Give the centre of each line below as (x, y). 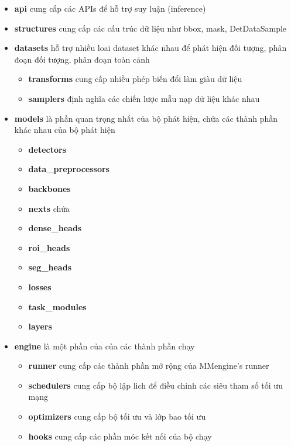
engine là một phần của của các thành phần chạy (105, 346)
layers (40, 326)
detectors (47, 149)
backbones (49, 188)
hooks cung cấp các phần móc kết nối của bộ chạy (120, 436)
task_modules (57, 306)
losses (40, 287)
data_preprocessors (69, 169)
